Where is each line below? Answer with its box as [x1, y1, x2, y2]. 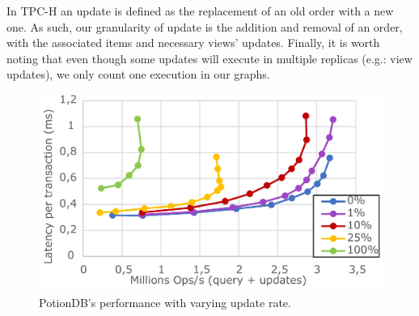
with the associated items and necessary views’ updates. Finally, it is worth [6, 34, 380, 51]
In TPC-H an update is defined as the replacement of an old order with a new [6, 2, 394, 19]
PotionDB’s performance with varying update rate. [39, 293, 291, 310]
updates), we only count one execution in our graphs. [6, 66, 270, 83]
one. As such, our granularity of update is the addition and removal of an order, [6, 18, 403, 35]
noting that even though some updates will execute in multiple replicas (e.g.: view [6, 49, 413, 66]
